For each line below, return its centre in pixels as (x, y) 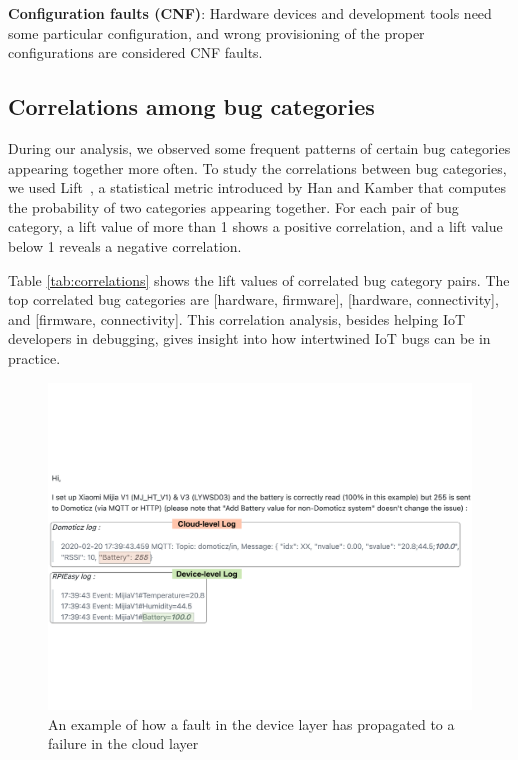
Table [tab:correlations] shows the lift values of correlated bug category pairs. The (259, 279)
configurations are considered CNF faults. (135, 52)
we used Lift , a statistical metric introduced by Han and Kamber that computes (257, 187)
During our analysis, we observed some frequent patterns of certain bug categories (259, 147)
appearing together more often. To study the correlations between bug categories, (257, 167)
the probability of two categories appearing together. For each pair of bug (233, 206)
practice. (34, 357)
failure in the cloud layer (123, 743)
